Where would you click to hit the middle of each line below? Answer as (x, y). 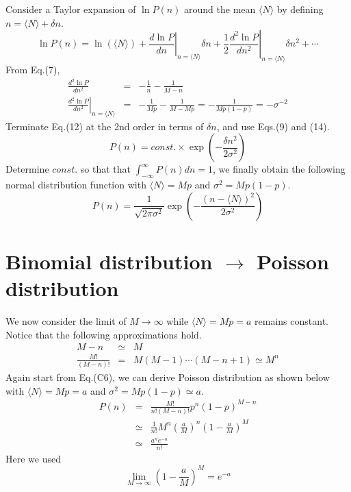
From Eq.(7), (33, 69)
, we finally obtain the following (279, 169)
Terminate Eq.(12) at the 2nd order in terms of (105, 126)
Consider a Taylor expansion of (71, 9)
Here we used (33, 458)
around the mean (220, 9)
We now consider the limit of (66, 320)
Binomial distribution (109, 261)
